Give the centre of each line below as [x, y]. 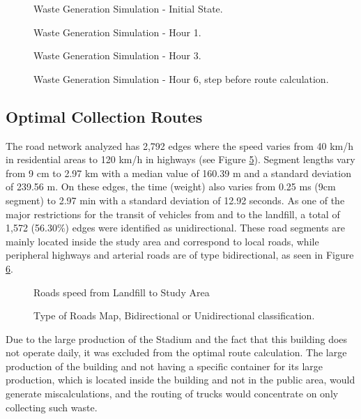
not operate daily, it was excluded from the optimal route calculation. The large [176, 352]
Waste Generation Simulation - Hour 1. [117, 32]
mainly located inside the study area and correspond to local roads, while [162, 241]
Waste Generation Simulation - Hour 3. [117, 55]
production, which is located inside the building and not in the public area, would [180, 380]
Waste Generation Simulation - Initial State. [128, 8]
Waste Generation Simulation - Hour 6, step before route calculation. [181, 78]
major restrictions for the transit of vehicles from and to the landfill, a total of [173, 214]
